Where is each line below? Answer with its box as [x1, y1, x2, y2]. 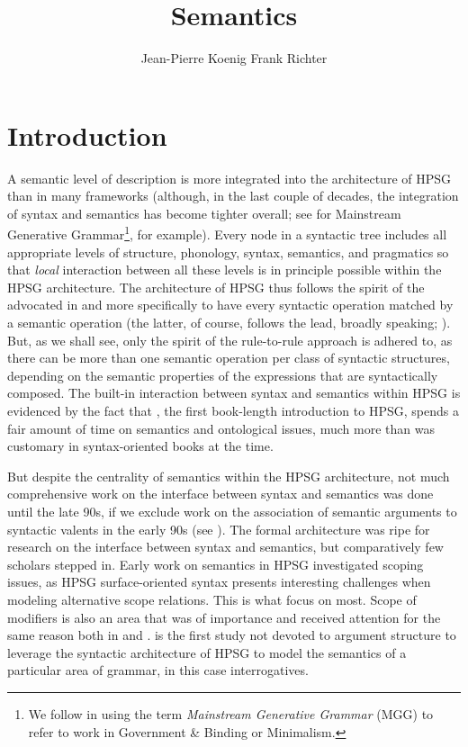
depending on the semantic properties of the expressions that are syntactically [7, 365, 438, 384]
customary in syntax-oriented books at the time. [7, 436, 274, 455]
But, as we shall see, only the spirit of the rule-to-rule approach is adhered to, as [7, 330, 453, 349]
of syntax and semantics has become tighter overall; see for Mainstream [7, 203, 401, 222]
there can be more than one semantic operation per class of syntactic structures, [7, 348, 450, 367]
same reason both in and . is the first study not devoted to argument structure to [7, 625, 456, 644]
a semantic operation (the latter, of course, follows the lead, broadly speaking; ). [7, 313, 451, 332]
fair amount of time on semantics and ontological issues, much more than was [7, 418, 435, 437]
